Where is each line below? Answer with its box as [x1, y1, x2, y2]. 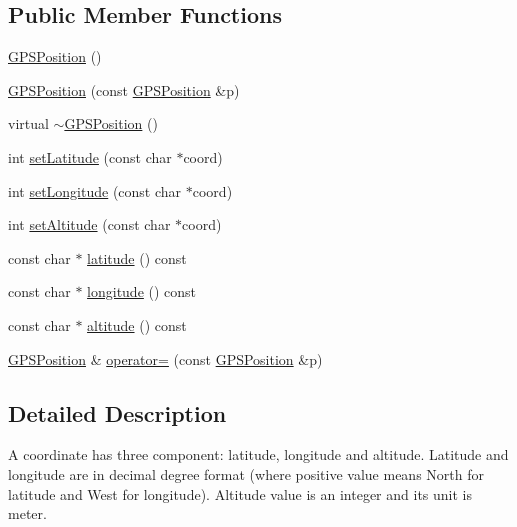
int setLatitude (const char [8, 146, 172, 167]
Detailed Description [8, 397, 227, 428]
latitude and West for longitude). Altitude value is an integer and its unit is [8, 483, 472, 504]
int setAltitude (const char [8, 214, 171, 235]
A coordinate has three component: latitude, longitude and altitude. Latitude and [8, 444, 509, 465]
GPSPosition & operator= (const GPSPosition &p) [8, 348, 323, 369]
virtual [8, 113, 49, 134]
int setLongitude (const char [8, 180, 182, 201]
